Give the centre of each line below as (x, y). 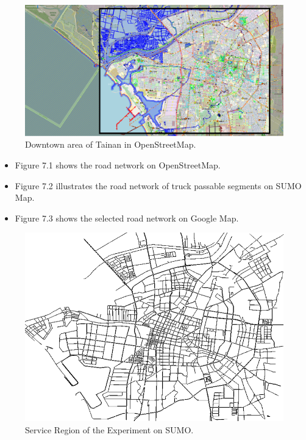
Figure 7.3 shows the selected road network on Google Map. (127, 218)
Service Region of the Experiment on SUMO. (109, 430)
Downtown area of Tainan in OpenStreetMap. (111, 144)
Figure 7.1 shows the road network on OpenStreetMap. (118, 165)
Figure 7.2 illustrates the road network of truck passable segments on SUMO (158, 185)
